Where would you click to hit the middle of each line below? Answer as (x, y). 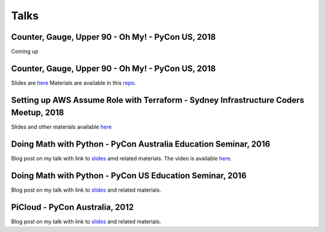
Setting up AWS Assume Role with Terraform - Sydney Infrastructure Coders (158, 100)
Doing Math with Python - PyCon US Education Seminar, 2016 (129, 176)
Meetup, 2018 (38, 113)
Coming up (25, 52)
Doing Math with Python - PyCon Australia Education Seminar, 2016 (141, 144)
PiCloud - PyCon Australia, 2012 (73, 207)
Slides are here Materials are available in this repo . (74, 83)
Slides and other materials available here (61, 127)
